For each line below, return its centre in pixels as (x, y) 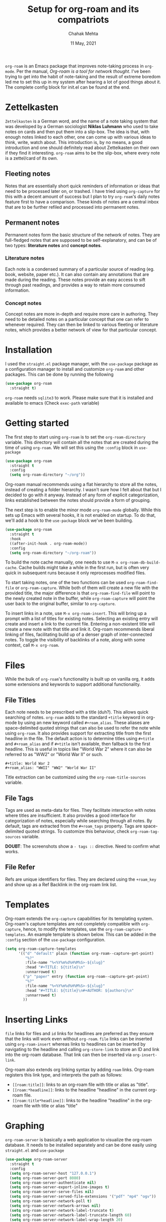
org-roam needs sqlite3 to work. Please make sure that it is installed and (79, 398)
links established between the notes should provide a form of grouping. (78, 500)
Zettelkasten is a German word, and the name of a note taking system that (81, 121)
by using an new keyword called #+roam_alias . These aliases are (84, 723)
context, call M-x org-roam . (32, 645)
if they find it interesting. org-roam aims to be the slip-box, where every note (83, 153)
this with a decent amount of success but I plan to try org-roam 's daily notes (83, 196)
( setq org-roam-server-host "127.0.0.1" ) (53, 1173)
